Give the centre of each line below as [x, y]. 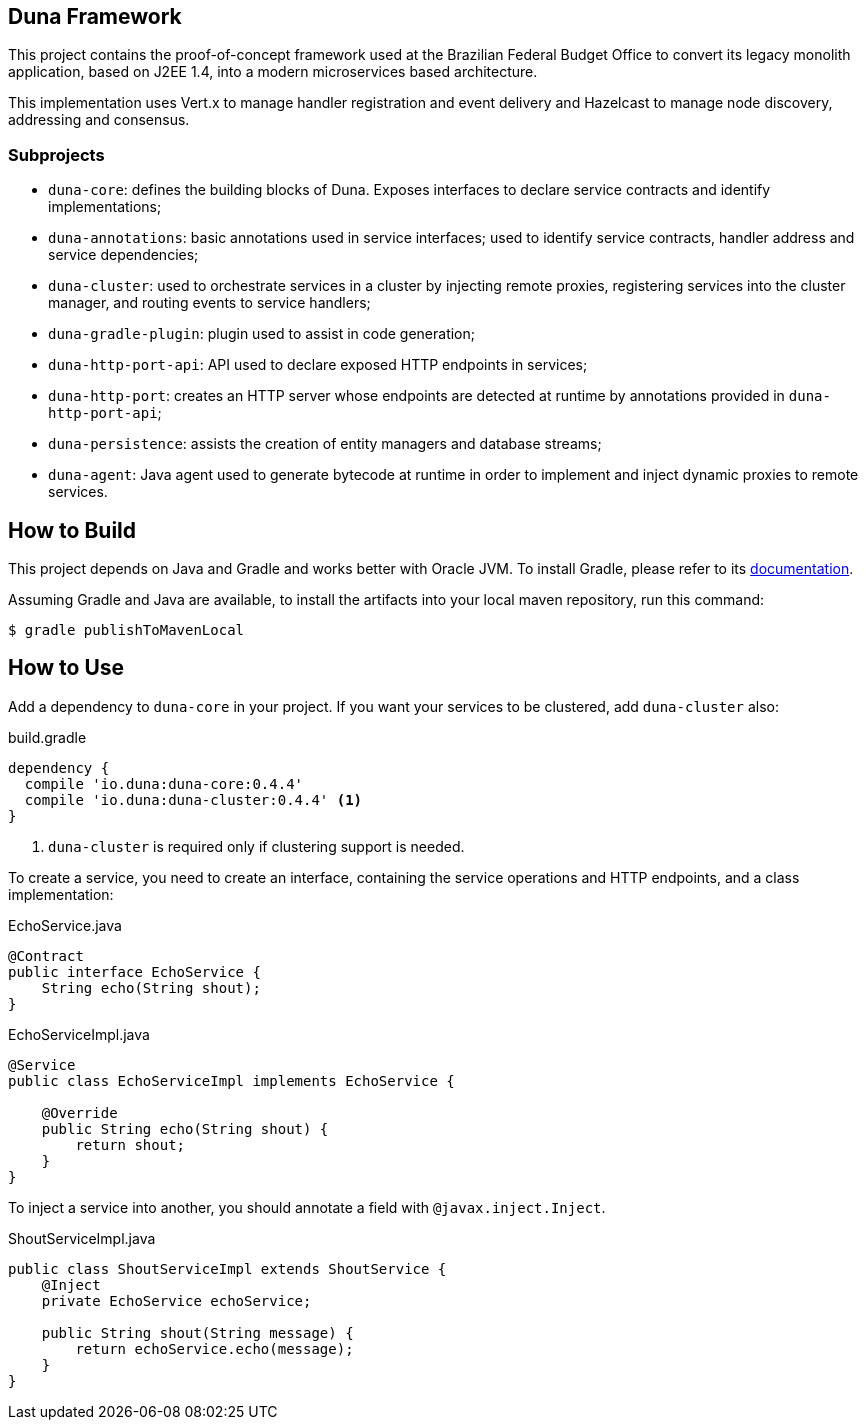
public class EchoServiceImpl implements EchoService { [231, 1080]
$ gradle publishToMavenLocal [126, 630]
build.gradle [47, 737]
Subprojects [56, 154]
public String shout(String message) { [197, 1332]
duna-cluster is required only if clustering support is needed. [256, 846]
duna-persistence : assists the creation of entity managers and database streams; [325, 444]
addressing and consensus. [99, 120]
